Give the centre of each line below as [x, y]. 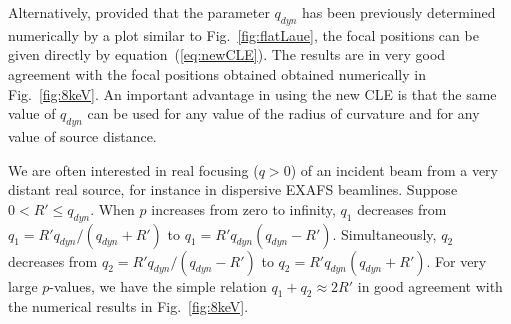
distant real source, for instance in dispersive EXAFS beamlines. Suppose [233, 189]
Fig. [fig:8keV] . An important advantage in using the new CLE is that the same [252, 93]
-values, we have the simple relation [158, 285]
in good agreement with [430, 285]
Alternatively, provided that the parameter [139, 12]
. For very [456, 260]
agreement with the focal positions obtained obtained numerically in [217, 73]
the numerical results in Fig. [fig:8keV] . [128, 306]
